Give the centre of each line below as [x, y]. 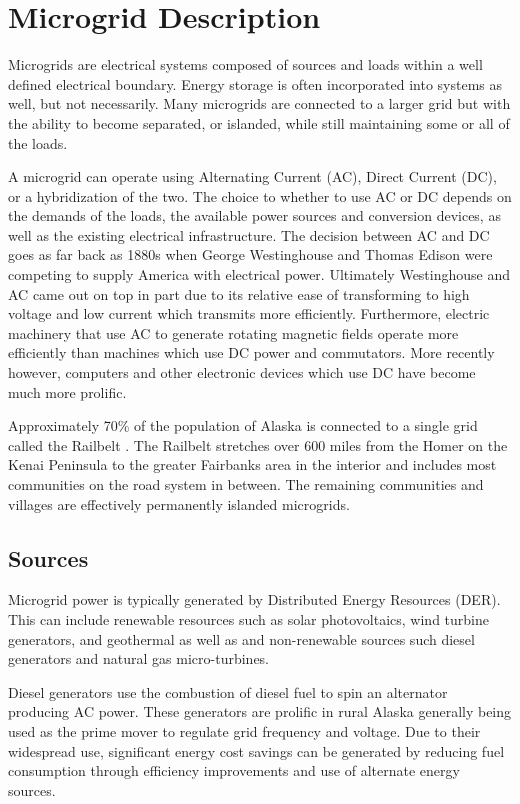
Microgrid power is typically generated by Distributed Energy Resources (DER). [254, 599]
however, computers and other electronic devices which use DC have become [242, 372]
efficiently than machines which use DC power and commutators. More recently [251, 352]
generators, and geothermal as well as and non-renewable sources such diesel [241, 638]
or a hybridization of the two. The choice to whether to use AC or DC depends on [260, 195]
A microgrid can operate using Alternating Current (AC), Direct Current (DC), [252, 176]
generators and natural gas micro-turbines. [139, 658]
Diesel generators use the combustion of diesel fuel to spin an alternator [228, 691]
